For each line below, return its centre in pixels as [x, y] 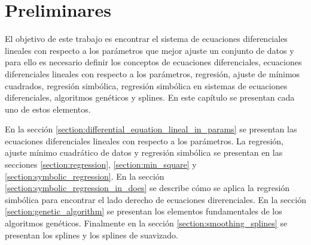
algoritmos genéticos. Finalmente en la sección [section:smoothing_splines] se [146, 223]
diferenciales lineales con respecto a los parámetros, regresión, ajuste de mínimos [153, 73]
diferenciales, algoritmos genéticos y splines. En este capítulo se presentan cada [150, 97]
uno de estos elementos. [48, 109]
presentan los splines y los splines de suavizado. [92, 235]
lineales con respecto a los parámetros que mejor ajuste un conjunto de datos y [150, 50]
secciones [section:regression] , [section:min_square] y [101, 164]
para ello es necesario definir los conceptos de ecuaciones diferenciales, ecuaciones [153, 62]
